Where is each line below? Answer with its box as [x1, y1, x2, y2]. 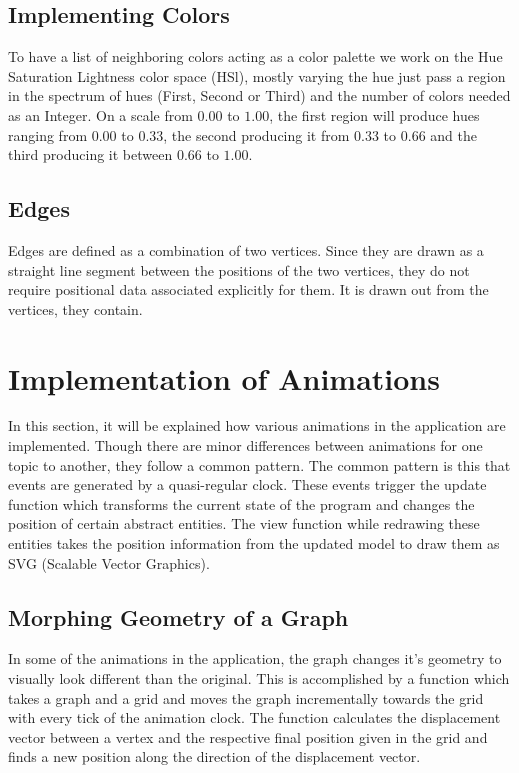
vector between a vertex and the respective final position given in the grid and [8, 726, 488, 747]
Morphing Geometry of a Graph [8, 601, 349, 632]
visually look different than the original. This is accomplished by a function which [8, 668, 510, 689]
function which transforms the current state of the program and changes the [8, 493, 475, 514]
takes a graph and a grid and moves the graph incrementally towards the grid [8, 687, 484, 708]
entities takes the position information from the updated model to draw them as [8, 533, 500, 554]
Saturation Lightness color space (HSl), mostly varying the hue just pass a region [8, 65, 506, 86]
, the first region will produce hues [269, 104, 480, 125]
